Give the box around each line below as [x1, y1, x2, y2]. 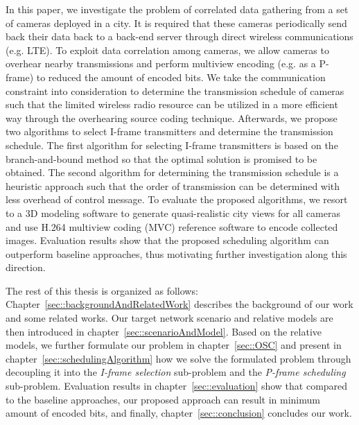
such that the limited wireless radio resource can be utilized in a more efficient [6, 97, 338, 112]
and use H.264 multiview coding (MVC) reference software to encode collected [6, 219, 338, 234]
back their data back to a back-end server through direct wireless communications [6, 29, 353, 44]
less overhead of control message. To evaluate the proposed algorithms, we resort [6, 192, 348, 207]
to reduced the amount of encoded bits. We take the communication [36, 69, 326, 84]
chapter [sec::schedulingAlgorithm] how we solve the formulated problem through [6, 351, 351, 365]
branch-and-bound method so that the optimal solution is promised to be [6, 151, 317, 166]
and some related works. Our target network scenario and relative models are [6, 311, 333, 325]
